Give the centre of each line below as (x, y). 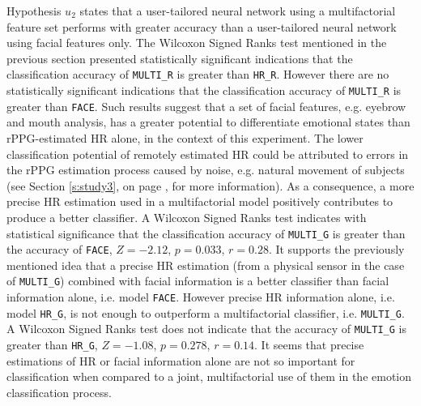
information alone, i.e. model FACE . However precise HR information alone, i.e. (201, 297)
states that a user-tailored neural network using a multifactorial (238, 11)
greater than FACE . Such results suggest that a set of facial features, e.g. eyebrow (206, 106)
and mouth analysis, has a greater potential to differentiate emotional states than (208, 122)
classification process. (59, 392)
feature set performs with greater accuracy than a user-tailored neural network (202, 26)
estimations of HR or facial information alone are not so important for (181, 360)
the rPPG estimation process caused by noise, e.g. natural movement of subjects (206, 170)
